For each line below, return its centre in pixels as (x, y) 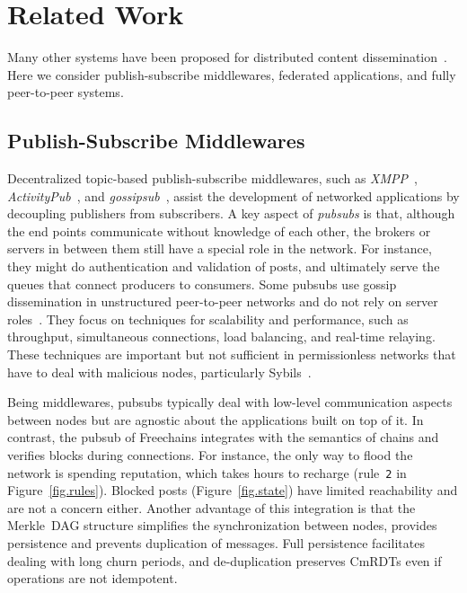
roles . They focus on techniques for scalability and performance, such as (208, 319)
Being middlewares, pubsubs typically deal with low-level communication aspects (230, 402)
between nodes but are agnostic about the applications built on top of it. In (216, 419)
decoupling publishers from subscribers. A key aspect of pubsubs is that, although (231, 213)
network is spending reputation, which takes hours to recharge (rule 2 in (207, 472)
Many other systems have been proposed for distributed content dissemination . (227, 57)
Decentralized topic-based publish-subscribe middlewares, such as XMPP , (212, 178)
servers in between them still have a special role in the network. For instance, (220, 248)
